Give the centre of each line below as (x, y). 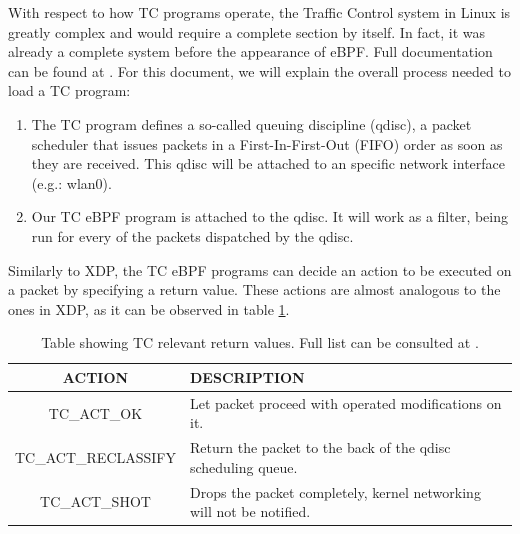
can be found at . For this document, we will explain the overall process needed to (259, 70)
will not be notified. (250, 511)
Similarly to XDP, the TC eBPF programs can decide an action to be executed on (260, 269)
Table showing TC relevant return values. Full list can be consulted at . (260, 342)
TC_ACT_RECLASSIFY (95, 456)
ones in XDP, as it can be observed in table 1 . (149, 308)
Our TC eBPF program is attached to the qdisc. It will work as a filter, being (270, 216)
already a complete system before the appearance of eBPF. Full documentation (250, 51)
